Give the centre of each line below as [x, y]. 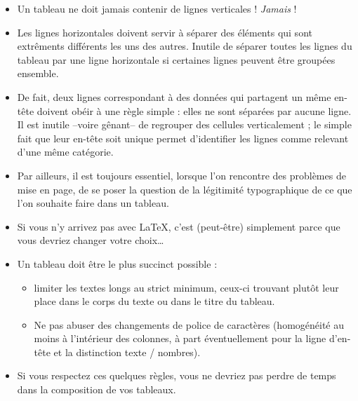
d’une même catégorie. [65, 152]
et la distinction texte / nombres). [127, 352]
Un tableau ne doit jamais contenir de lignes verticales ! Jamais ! [157, 8]
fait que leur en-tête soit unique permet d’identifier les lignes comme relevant [183, 138]
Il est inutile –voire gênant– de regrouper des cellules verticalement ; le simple [184, 124]
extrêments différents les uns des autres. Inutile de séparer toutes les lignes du [185, 46]
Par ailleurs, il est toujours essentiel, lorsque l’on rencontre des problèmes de [181, 175]
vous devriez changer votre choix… [91, 240]
